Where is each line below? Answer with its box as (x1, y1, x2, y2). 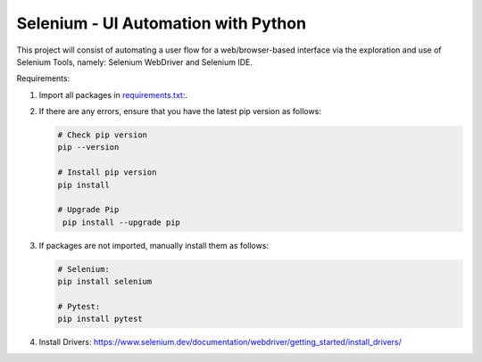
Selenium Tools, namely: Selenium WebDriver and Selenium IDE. (16, 56, 253, 67)
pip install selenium (57, 276, 153, 287)
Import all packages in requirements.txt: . (38, 89, 187, 100)
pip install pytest (57, 314, 143, 325)
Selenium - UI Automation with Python (16, 13, 307, 33)
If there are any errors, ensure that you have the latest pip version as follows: (38, 106, 321, 117)
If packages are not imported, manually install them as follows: (38, 240, 270, 251)
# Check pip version (57, 130, 147, 140)
